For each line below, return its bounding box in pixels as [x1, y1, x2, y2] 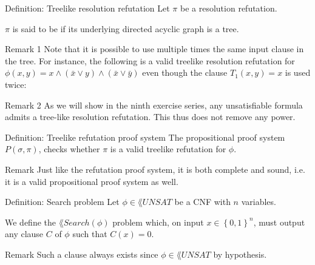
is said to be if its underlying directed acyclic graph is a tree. [12, 22, 239, 35]
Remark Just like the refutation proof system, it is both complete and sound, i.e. [5, 163, 305, 175]
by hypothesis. [213, 247, 267, 260]
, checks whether [38, 143, 100, 155]
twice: [5, 78, 27, 90]
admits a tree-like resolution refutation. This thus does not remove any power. [5, 110, 296, 123]
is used [285, 66, 311, 79]
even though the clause [142, 66, 228, 79]
